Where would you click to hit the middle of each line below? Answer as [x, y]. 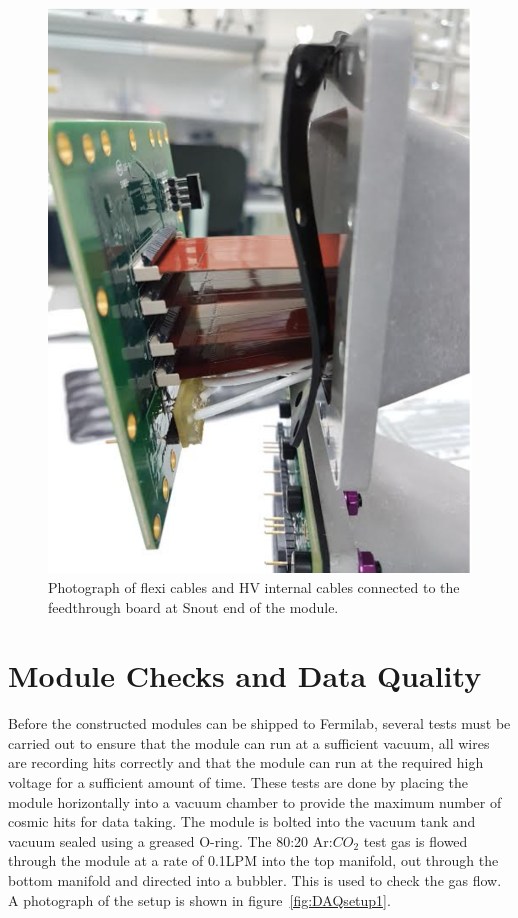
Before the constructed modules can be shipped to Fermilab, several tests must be [259, 723]
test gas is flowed [415, 840]
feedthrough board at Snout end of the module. [193, 606]
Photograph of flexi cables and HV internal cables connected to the [254, 586]
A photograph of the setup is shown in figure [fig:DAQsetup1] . [199, 899]
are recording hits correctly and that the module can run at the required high [246, 762]
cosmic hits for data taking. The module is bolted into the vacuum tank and [242, 821]
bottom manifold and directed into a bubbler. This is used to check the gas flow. [255, 879]
